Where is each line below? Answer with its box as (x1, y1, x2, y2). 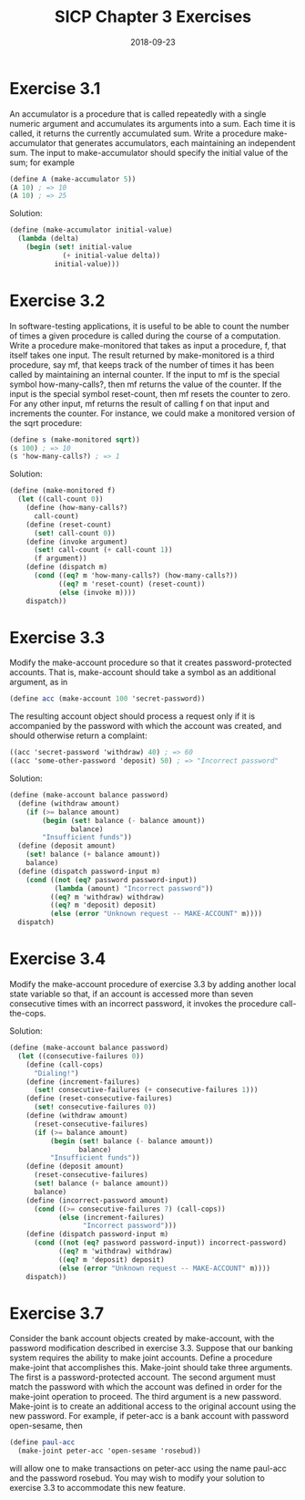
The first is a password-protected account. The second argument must (9, 1371, 276, 1383)
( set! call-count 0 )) (33, 528, 117, 537)
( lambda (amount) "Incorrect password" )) (54, 883, 214, 893)
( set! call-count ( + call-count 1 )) (33, 546, 173, 555)
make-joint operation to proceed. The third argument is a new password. (9, 1391, 282, 1402)
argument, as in (9, 677, 68, 688)
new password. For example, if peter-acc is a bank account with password (9, 1411, 290, 1422)
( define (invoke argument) (25, 536, 128, 547)
